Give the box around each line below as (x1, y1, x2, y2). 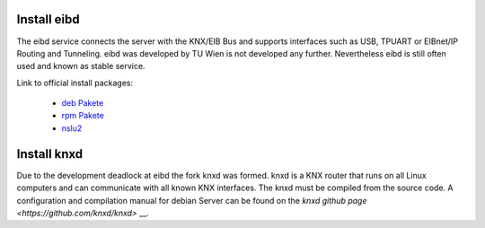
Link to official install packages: (16, 77, 134, 88)
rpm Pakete (61, 110, 105, 121)
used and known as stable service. (16, 61, 145, 72)
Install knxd (16, 146, 84, 162)
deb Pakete (61, 98, 104, 109)
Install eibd (16, 12, 80, 27)
